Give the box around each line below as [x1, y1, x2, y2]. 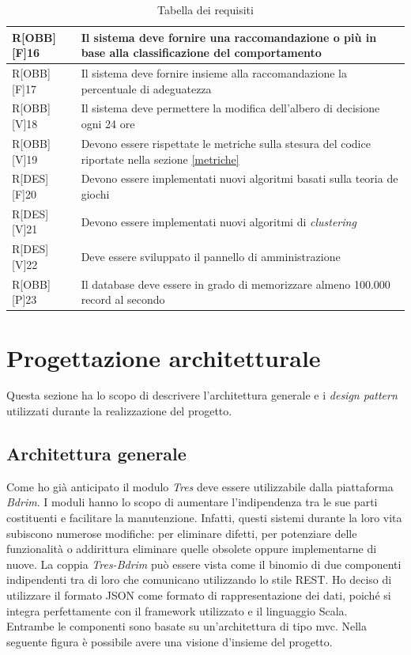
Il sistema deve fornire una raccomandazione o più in [81, 28, 377, 45]
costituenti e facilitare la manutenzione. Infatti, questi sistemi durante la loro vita [6, 509, 402, 526]
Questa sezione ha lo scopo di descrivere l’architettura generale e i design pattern [6, 387, 398, 403]
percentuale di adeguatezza [81, 80, 212, 97]
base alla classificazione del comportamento [81, 44, 322, 61]
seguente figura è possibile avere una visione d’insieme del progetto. [6, 633, 333, 649]
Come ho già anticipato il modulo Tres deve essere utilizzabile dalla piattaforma [6, 478, 394, 494]
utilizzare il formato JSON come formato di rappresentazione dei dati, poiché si [6, 587, 391, 604]
